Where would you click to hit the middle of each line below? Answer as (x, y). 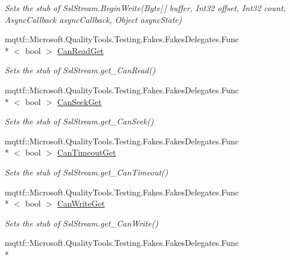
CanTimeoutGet (87, 152)
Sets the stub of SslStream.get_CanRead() (80, 70)
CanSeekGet (79, 101)
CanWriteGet (81, 203)
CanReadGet (81, 50)
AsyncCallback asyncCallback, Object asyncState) (93, 19)
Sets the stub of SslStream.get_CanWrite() (81, 223)
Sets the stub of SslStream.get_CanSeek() (79, 121)
